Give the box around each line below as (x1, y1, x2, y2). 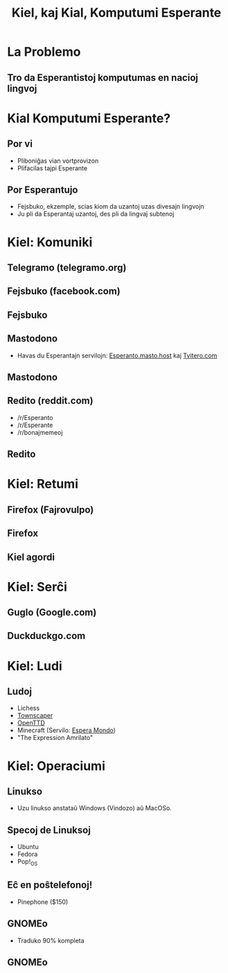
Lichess (17, 704, 40, 712)
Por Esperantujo (7, 184, 78, 195)
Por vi (7, 138, 33, 150)
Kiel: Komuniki (7, 234, 93, 250)
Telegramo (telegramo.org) (7, 262, 127, 273)
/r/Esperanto (17, 413, 53, 421)
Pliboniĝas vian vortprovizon (17, 156, 99, 165)
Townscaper (17, 711, 53, 720)
